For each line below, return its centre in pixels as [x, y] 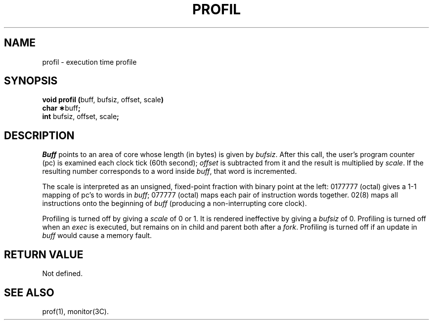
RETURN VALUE [44, 254]
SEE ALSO [29, 292]
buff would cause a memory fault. [97, 236]
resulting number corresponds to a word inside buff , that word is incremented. [170, 171]
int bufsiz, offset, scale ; [81, 117]
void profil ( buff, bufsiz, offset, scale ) [103, 100]
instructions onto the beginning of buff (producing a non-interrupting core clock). [174, 203]
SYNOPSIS [31, 81]
